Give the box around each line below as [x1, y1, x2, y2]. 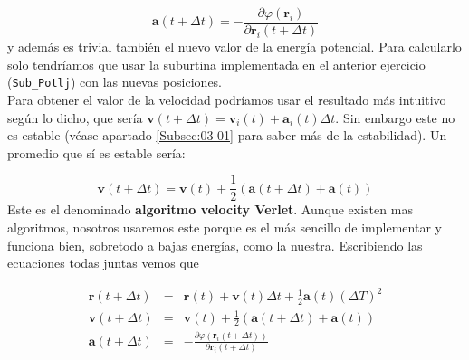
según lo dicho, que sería [7, 108, 143, 127]
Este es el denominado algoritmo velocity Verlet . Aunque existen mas [7, 200, 413, 219]
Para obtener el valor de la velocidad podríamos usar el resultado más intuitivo [7, 90, 446, 109]
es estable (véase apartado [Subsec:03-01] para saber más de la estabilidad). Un [7, 126, 447, 145]
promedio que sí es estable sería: [7, 143, 186, 162]
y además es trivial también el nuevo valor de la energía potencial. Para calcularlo [7, 37, 462, 56]
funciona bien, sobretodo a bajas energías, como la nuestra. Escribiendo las [7, 235, 423, 254]
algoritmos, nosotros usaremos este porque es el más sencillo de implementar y [7, 217, 442, 236]
